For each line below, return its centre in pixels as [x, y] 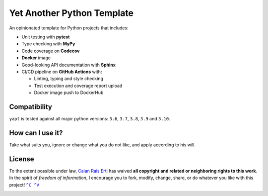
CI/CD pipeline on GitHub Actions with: [62, 72]
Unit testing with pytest [46, 37]
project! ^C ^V [24, 185]
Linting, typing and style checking [69, 79]
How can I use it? [36, 133]
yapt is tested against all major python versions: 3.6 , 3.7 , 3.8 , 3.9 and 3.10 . [90, 118]
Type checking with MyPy [48, 44]
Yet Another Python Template [71, 13]
